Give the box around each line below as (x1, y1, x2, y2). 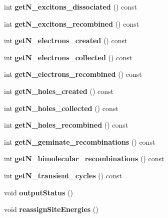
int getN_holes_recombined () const (4, 120, 128, 130)
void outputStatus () (4, 187, 73, 197)
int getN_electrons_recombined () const (4, 69, 142, 79)
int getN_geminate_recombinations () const (4, 136, 155, 147)
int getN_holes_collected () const (4, 102, 118, 113)
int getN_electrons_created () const (4, 35, 127, 46)
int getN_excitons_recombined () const (4, 18, 139, 29)
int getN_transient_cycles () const (4, 170, 122, 180)
